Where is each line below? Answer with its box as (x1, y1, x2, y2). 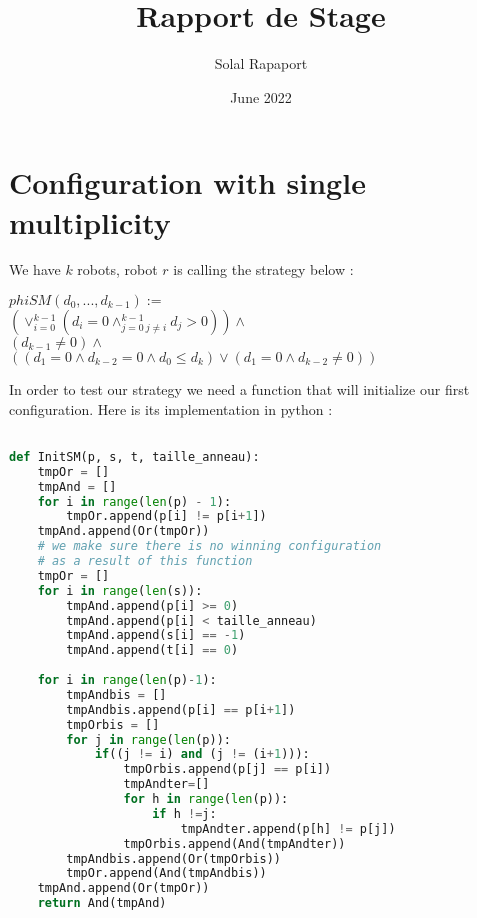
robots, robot (77, 259, 158, 280)
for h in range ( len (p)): (123, 792, 289, 806)
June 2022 (230, 86, 292, 107)
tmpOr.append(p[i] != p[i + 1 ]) (66, 509, 267, 524)
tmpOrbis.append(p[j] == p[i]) (123, 762, 332, 777)
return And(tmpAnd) (37, 896, 167, 911)
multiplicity (9, 201, 171, 242)
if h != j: (152, 806, 217, 821)
